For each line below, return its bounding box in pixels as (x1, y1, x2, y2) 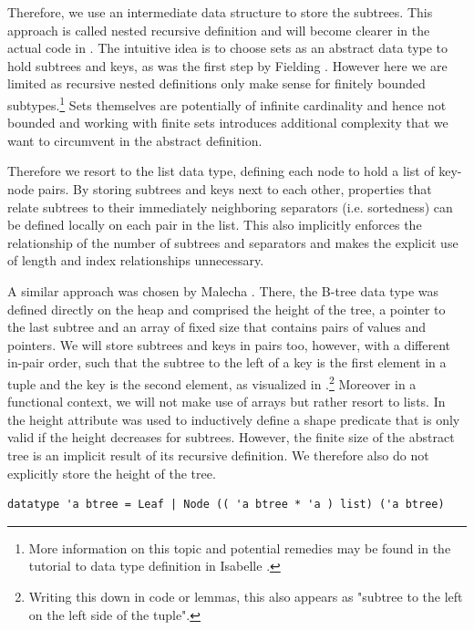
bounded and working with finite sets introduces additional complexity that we (7, 113, 448, 132)
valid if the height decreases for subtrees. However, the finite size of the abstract (7, 428, 455, 447)
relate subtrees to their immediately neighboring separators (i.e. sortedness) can (7, 197, 453, 216)
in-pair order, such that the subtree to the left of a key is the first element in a (7, 353, 447, 372)
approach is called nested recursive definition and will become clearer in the (7, 20, 430, 39)
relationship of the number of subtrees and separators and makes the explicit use (7, 232, 459, 252)
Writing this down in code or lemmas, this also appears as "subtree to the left (28, 586, 463, 605)
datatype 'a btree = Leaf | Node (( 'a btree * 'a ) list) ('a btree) (7, 498, 445, 511)
